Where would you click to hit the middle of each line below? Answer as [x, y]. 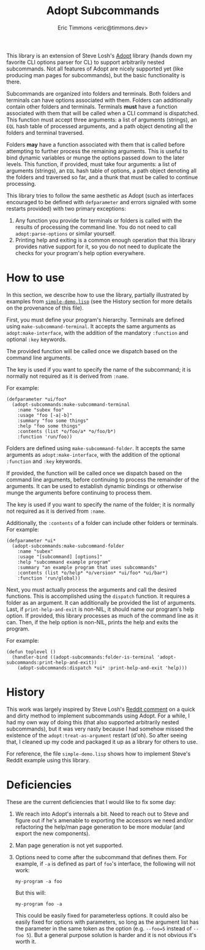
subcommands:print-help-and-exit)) [52, 662]
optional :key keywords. [37, 339]
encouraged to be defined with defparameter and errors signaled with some [102, 202]
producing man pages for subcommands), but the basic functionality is [96, 75]
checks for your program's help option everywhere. [80, 253]
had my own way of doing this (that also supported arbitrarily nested [93, 722]
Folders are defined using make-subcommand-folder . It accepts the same [96, 448]
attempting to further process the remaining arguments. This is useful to [97, 151]
